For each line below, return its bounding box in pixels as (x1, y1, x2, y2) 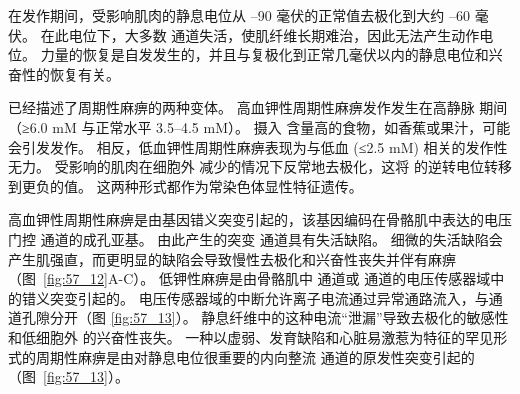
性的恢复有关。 (21, 63, 120, 84)
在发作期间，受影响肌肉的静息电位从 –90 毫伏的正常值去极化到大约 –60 (8, 5, 470, 25)
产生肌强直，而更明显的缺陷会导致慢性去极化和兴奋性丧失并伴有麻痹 (8, 248, 456, 269)
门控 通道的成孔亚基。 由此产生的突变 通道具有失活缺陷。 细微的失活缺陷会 (8, 228, 503, 249)
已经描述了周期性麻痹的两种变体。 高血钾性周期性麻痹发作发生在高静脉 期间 (8, 97, 508, 118)
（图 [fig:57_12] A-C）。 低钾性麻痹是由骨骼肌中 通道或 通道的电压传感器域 (8, 268, 491, 289)
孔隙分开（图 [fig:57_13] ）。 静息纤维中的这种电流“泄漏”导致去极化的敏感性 (21, 307, 509, 328)
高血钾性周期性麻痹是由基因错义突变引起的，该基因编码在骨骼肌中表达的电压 (8, 209, 512, 230)
